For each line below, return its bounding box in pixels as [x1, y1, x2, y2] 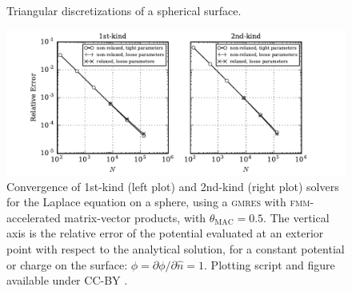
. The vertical [263, 209, 330, 225]
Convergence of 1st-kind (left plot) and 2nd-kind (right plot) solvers [6, 177, 339, 194]
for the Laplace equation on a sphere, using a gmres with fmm [6, 193, 310, 210]
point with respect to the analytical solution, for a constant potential [6, 240, 345, 257]
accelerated [6, 209, 61, 225]
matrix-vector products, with [64, 209, 206, 225]
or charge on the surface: [6, 256, 128, 273]
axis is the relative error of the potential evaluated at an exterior [6, 225, 324, 241]
